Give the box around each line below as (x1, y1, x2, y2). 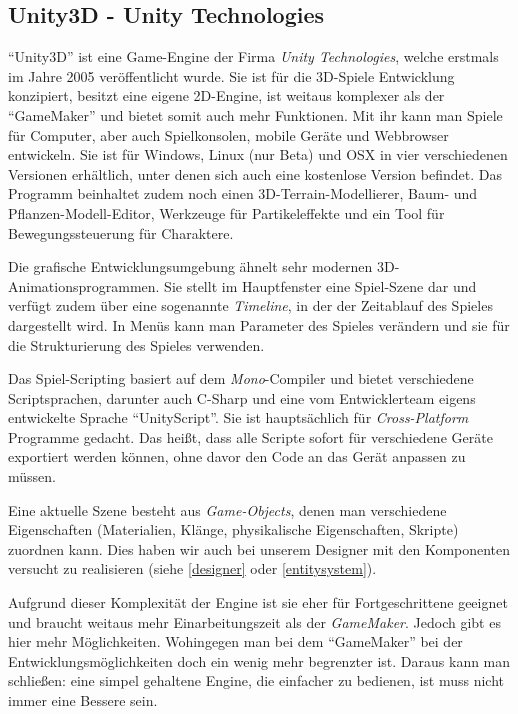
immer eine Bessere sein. (8, 690, 158, 711)
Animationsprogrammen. (8, 275, 160, 296)
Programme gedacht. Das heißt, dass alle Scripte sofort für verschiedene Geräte (8, 426, 493, 447)
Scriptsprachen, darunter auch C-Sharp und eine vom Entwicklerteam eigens (8, 387, 476, 408)
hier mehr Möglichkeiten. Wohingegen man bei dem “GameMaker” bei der (8, 631, 463, 652)
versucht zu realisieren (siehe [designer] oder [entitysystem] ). (8, 558, 377, 579)
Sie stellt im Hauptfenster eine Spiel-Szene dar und (164, 275, 477, 296)
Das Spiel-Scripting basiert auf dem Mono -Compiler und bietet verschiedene (8, 368, 474, 389)
